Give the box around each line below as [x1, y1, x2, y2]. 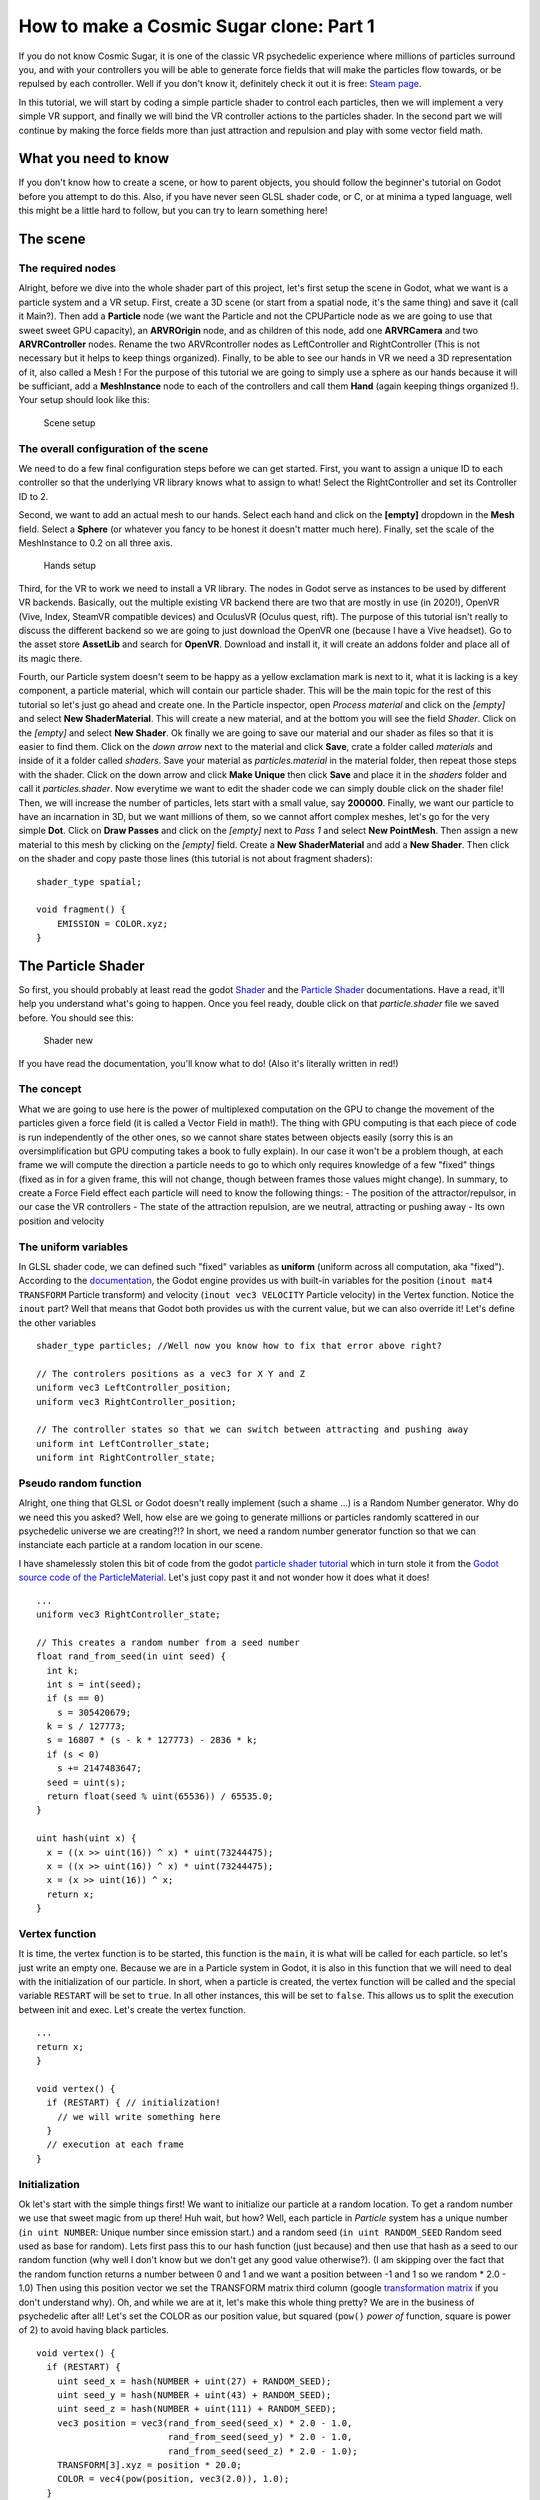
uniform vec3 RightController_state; [36, 1608, 222, 1620]
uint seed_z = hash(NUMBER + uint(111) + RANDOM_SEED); [56, 2403, 337, 2415]
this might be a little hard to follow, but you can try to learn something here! [18, 205, 329, 217]
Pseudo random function [18, 1476, 142, 1490]
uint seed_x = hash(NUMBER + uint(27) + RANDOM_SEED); [56, 2375, 332, 2387]
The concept [18, 1082, 82, 1096]
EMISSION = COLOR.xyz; [56, 918, 169, 929]
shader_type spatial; [36, 876, 142, 887]
